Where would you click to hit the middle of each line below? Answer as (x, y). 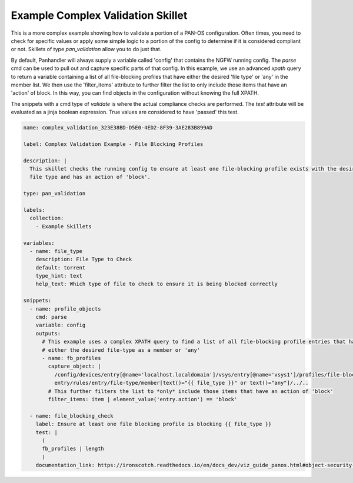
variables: (39, 243)
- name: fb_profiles (71, 358)
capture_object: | (74, 367)
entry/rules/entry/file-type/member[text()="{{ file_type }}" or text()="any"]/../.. (181, 383)
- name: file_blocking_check (72, 416)
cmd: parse (51, 317)
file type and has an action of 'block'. (90, 177)
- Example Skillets (64, 226)
